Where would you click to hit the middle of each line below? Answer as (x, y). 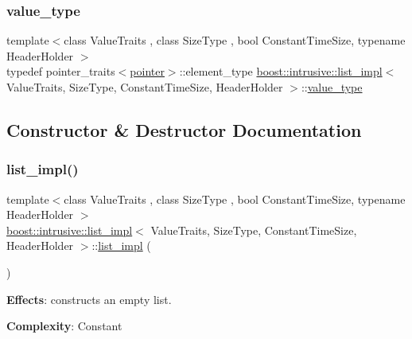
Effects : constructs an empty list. (89, 299)
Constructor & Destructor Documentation (184, 129)
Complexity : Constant (64, 326)
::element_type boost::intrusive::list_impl (281, 71)
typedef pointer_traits (61, 71)
